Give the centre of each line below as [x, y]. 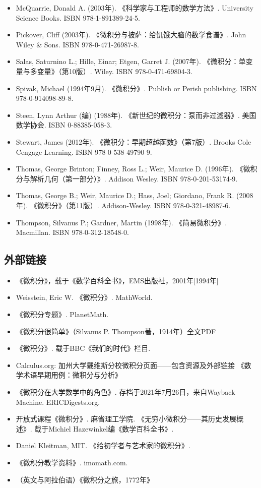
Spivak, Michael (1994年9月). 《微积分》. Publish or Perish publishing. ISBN [136, 88]
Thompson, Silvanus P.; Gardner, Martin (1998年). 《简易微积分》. [121, 222]
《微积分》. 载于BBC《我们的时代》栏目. [83, 348]
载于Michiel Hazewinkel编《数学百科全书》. [104, 428]
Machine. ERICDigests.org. [58, 402]
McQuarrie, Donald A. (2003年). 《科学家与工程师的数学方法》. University [135, 8]
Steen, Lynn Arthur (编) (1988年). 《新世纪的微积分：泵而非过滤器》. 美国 [136, 115]
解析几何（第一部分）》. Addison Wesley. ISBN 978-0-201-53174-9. [134, 178]
